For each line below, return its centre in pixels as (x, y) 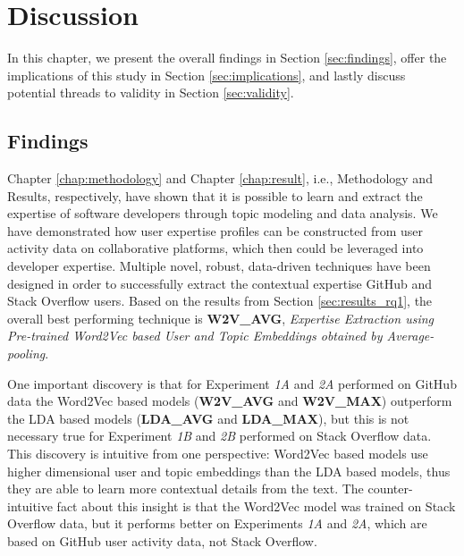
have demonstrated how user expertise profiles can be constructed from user (215, 230)
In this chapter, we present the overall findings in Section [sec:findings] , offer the (227, 58)
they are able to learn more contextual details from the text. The (186, 489)
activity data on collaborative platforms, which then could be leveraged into (215, 248)
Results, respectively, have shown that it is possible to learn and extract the (215, 195)
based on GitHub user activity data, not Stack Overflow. (162, 540)
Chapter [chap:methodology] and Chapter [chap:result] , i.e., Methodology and (220, 178)
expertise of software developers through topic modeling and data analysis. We (223, 213)
